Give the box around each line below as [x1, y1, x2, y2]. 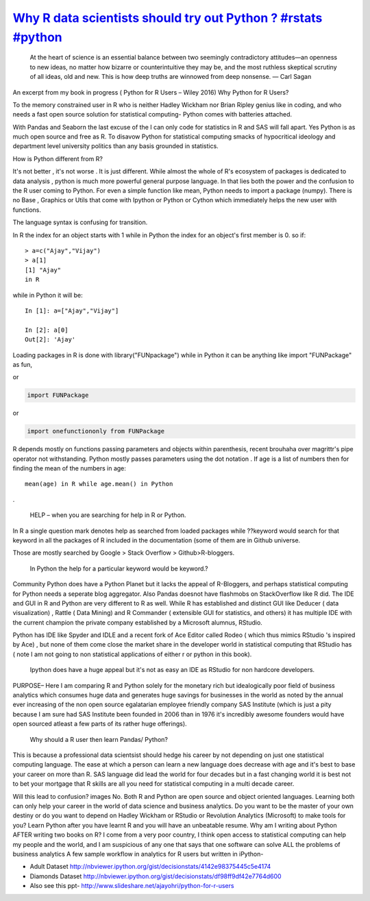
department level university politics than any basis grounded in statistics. [12, 142, 219, 150]
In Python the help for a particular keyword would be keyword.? [29, 564, 208, 573]
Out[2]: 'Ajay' [25, 336, 76, 344]
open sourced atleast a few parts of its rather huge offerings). [12, 720, 188, 728]
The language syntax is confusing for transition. [12, 218, 148, 226]
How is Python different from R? [12, 154, 103, 163]
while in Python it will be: [12, 291, 83, 299]
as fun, [12, 360, 32, 368]
